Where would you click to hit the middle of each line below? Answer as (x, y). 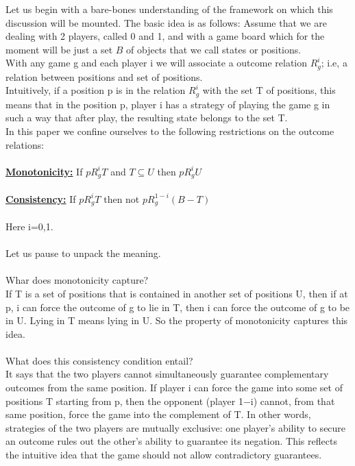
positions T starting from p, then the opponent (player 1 (124, 401)
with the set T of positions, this (269, 90)
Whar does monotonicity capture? (77, 280)
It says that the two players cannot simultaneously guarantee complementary (167, 374)
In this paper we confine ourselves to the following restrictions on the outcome (170, 131)
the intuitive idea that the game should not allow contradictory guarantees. (164, 455)
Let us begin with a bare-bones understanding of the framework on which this (169, 9)
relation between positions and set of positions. (104, 76)
